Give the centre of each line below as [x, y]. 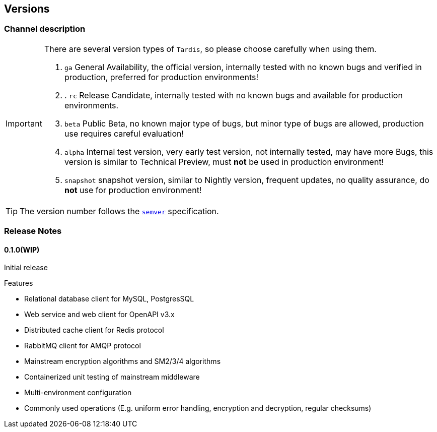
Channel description [45, 29]
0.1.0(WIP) [22, 250]
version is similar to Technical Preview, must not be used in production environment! [224, 162]
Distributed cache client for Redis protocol [94, 330]
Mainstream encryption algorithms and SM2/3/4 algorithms [123, 361]
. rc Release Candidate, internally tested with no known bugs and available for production [233, 95]
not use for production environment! [133, 190]
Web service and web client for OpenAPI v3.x [99, 315]
